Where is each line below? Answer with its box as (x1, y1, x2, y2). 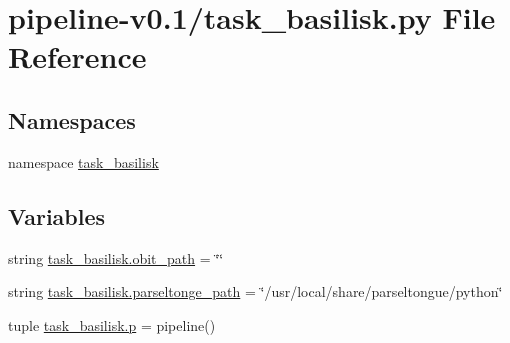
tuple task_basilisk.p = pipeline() (8, 314, 216, 335)
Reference (8, 36, 147, 77)
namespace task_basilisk (8, 151, 159, 172)
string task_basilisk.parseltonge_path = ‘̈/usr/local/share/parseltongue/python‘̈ (8, 281, 503, 302)
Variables (8, 200, 106, 231)
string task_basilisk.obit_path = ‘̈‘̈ (8, 247, 224, 268)
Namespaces (8, 104, 136, 135)
